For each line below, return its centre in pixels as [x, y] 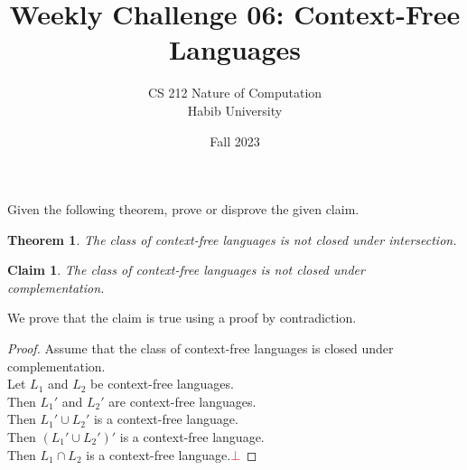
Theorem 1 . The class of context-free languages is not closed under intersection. [232, 239]
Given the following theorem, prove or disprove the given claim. [183, 209]
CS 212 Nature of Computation [235, 93]
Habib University [235, 110]
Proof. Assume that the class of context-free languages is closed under [201, 348]
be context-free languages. [162, 384]
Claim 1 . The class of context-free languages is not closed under [186, 270]
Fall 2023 [235, 141]
